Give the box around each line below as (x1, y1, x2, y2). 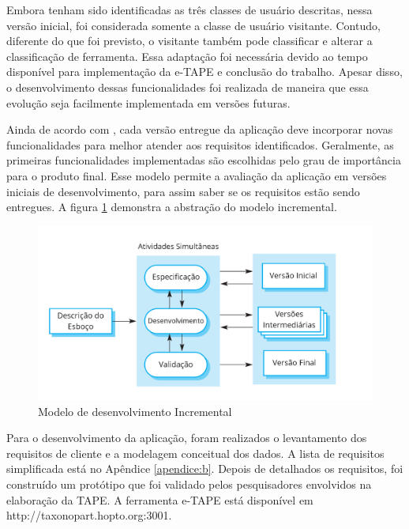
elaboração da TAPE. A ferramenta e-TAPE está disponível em (6, 491, 313, 508)
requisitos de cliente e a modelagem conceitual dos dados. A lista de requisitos (6, 444, 385, 461)
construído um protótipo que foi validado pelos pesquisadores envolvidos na (6, 475, 372, 492)
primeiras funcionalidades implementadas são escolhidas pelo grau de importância (6, 152, 401, 168)
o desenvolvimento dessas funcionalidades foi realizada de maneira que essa (6, 78, 369, 95)
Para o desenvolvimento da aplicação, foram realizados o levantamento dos (6, 429, 367, 446)
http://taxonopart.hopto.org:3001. (6, 507, 172, 523)
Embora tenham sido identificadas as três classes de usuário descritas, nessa (6, 2, 373, 17)
